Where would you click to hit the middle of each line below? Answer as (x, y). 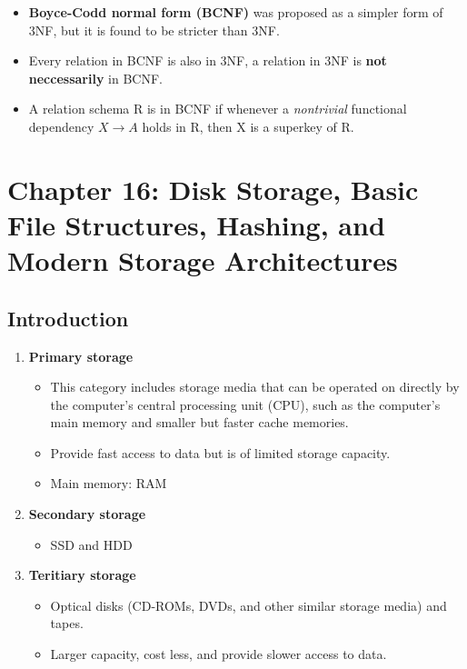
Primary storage (81, 356)
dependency (61, 126)
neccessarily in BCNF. (95, 78)
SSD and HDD (91, 544)
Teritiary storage (82, 575)
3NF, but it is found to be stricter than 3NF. (154, 30)
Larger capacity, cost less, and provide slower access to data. (219, 654)
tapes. (67, 623)
